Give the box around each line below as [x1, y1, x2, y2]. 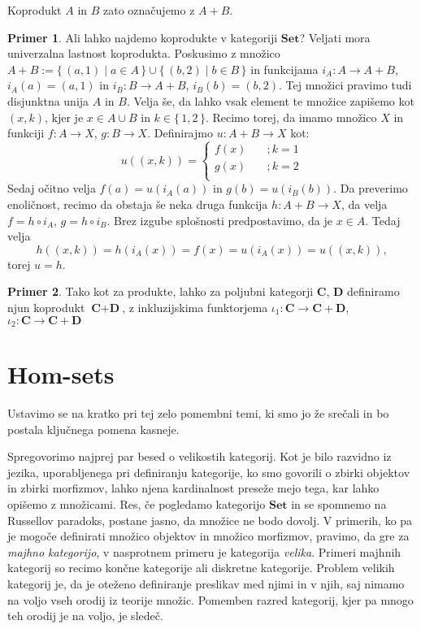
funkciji [7, 124, 45, 141]
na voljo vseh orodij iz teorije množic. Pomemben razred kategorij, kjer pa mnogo [7, 591, 414, 608]
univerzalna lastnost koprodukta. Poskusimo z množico [7, 45, 280, 62]
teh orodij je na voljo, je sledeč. [7, 607, 163, 624]
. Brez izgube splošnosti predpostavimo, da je [106, 211, 332, 228]
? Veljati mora [299, 28, 371, 46]
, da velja [341, 195, 388, 212]
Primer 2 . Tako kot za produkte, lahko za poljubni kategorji [7, 283, 314, 300]
